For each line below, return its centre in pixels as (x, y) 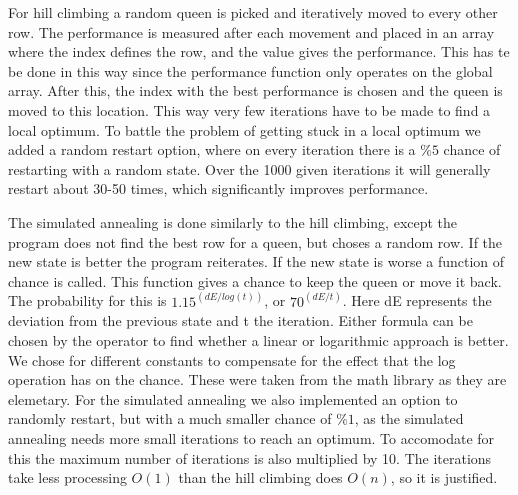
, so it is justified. (444, 477)
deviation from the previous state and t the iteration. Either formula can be (240, 320)
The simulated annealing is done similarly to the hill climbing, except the (233, 221)
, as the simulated (409, 418)
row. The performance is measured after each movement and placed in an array (251, 31)
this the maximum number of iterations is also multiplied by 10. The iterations (250, 457)
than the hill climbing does (260, 477)
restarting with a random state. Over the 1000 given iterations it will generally (249, 168)
